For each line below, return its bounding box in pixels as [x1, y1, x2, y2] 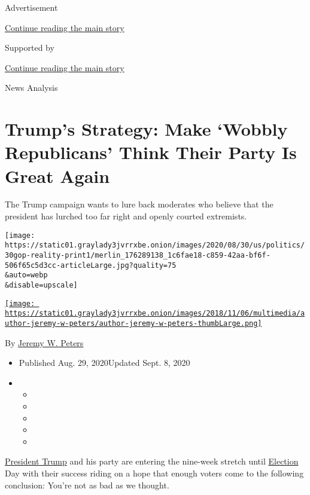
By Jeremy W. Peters [5, 336, 84, 349]
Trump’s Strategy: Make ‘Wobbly [5, 117, 288, 141]
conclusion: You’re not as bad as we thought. [5, 478, 169, 491]
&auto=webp [5, 271, 48, 280]
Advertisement [5, 1, 58, 13]
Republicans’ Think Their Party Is [5, 140, 297, 164]
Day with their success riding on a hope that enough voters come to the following [5, 466, 304, 479]
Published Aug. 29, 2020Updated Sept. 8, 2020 [19, 356, 190, 369]
